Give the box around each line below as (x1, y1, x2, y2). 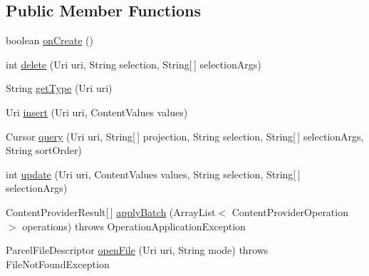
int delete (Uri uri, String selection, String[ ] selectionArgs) (6, 56, 261, 71)
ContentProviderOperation (232, 204, 348, 219)
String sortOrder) (6, 143, 82, 158)
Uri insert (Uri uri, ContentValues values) (6, 104, 188, 119)
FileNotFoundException (6, 256, 110, 271)
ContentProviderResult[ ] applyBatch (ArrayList (6, 204, 216, 219)
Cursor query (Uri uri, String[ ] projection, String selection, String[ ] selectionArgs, (6, 128, 364, 143)
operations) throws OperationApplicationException (22, 218, 246, 233)
